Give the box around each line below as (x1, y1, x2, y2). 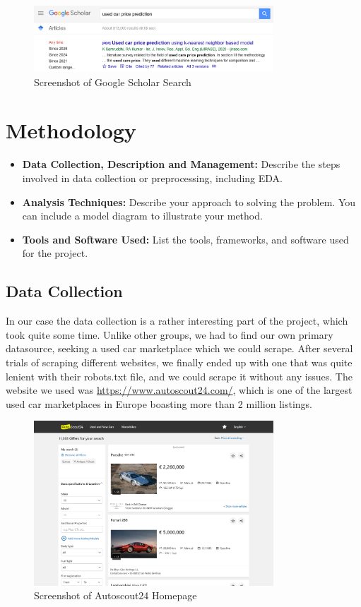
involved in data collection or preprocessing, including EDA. (22, 170, 283, 185)
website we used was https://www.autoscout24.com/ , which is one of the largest (6, 383, 353, 397)
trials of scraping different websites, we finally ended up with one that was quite (6, 354, 353, 369)
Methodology (6, 116, 136, 145)
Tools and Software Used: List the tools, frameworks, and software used (22, 232, 349, 246)
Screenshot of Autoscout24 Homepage (34, 588, 197, 603)
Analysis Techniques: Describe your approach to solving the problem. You (22, 194, 356, 209)
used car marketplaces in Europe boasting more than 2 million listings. (6, 396, 312, 411)
